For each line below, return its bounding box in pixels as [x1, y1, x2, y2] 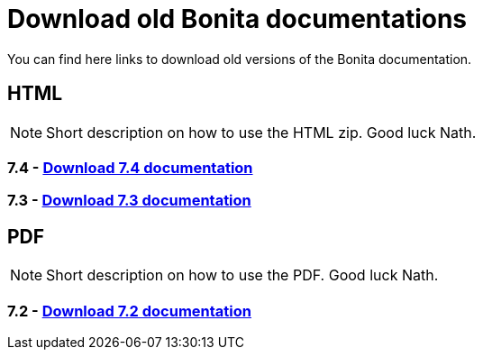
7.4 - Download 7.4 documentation [7, 158, 253, 177]
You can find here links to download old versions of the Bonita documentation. [7, 50, 472, 67]
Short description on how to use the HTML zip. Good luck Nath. [46, 123, 477, 142]
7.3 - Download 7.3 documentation [7, 191, 251, 210]
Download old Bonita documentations [7, 4, 468, 34]
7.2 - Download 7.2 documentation [7, 301, 252, 320]
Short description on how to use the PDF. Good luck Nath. [46, 266, 439, 285]
